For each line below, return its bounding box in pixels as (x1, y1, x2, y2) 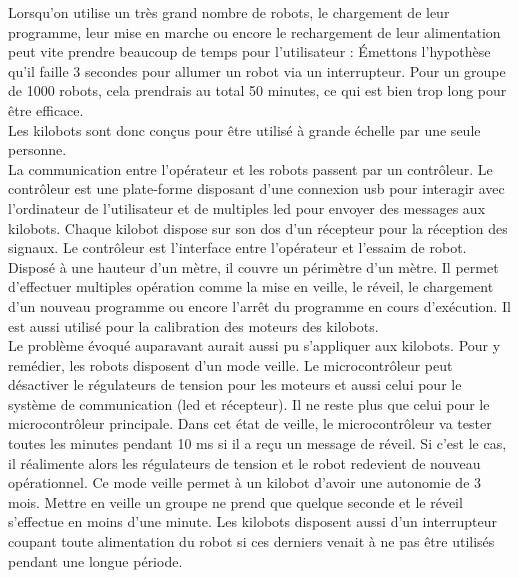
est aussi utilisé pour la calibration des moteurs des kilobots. (8, 315, 379, 336)
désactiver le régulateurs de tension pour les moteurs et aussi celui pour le (8, 374, 462, 395)
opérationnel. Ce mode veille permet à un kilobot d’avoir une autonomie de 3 (8, 472, 482, 493)
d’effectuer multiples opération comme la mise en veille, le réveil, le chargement (8, 276, 494, 297)
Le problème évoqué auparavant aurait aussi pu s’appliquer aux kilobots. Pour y (8, 335, 501, 356)
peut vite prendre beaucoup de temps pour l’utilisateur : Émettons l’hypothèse (8, 41, 491, 62)
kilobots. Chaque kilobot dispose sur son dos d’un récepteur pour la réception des (8, 217, 508, 238)
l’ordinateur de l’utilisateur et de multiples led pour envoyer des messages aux (8, 197, 486, 218)
